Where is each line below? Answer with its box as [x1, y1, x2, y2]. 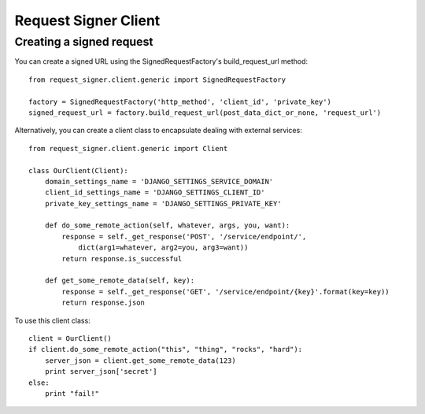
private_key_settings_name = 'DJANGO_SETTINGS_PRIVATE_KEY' [44, 199, 283, 208]
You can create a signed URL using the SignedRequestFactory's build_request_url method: [14, 57, 309, 66]
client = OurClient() [28, 334, 112, 342]
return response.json [61, 298, 146, 307]
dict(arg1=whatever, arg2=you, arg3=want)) [78, 243, 249, 252]
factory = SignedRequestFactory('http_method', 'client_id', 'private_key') [28, 97, 332, 106]
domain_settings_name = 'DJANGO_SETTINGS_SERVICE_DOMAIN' [44, 177, 274, 186]
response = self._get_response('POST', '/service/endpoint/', [61, 232, 307, 241]
